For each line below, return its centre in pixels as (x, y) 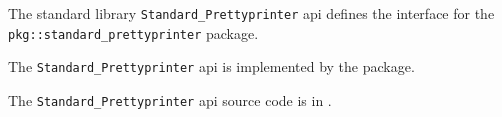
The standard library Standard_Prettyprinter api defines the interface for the (251, 13)
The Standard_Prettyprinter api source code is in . (170, 99)
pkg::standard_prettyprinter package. (133, 32)
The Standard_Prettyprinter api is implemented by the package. (211, 66)
